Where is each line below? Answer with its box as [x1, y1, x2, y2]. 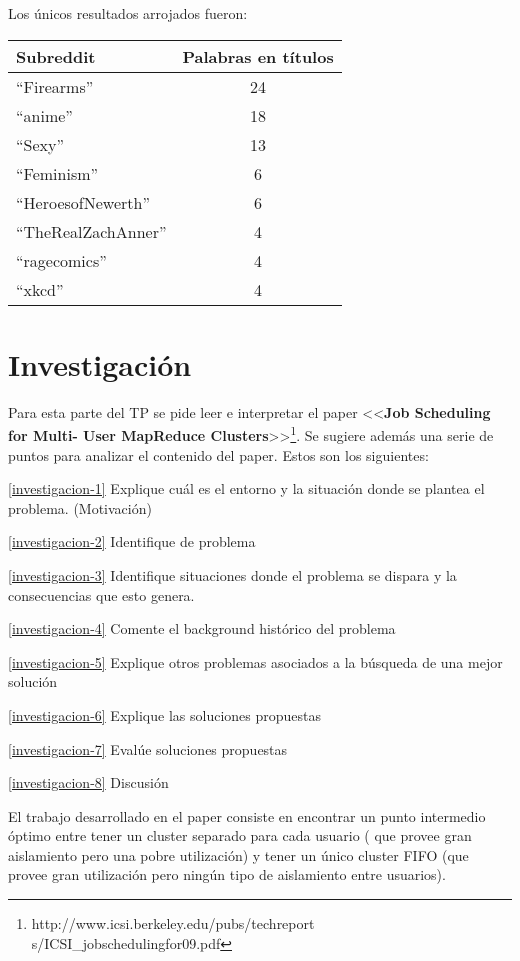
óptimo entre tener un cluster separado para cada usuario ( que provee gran [8, 825, 472, 846]
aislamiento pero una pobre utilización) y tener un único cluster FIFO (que [8, 844, 469, 865]
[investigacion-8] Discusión [8, 772, 169, 793]
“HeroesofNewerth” [16, 190, 150, 214]
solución [8, 671, 58, 692]
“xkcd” [16, 277, 64, 301]
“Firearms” [16, 74, 94, 98]
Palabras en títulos [182, 44, 334, 68]
